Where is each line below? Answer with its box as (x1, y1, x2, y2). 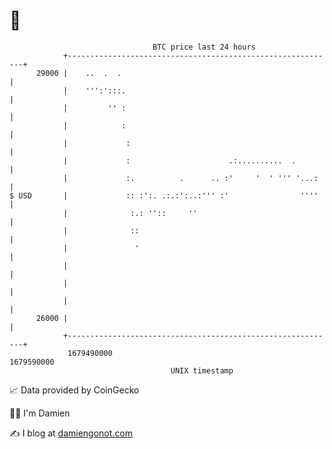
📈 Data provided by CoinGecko (9, 384, 140, 396)
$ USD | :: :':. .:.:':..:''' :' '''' (9, 190, 319, 201)
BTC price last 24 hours (152, 42, 256, 52)
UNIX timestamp (170, 365, 234, 376)
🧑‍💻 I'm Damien (9, 407, 71, 419)
